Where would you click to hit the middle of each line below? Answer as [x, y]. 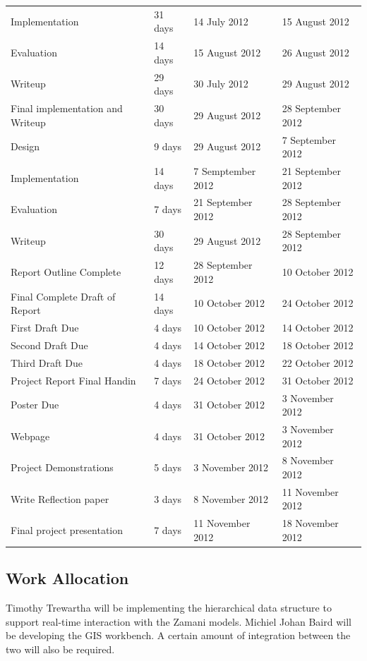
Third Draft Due [47, 362]
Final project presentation [67, 530]
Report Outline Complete [66, 272]
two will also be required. [60, 649]
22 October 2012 [318, 362]
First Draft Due [45, 328]
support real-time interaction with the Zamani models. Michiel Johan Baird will [179, 621]
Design [25, 146]
